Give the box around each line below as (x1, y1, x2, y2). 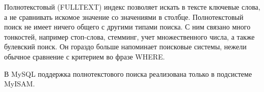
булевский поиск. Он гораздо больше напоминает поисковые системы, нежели (4, 41, 247, 52)
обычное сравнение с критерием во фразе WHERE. (4, 51, 165, 62)
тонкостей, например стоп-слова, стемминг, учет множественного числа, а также (4, 31, 255, 42)
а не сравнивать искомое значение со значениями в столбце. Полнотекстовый (4, 11, 244, 22)
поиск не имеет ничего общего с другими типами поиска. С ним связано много (4, 21, 251, 32)
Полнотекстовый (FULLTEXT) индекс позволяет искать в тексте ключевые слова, (4, 2, 260, 12)
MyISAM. (4, 78, 35, 89)
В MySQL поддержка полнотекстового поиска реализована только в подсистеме (4, 68, 252, 79)
